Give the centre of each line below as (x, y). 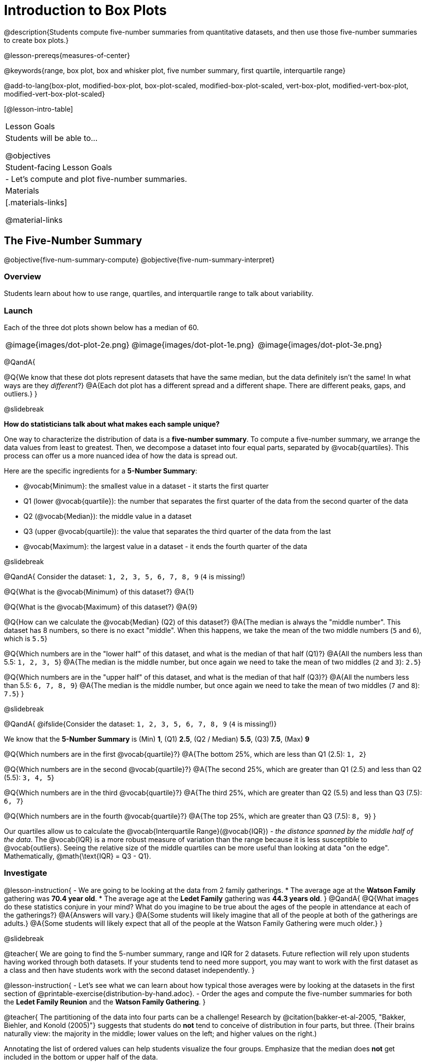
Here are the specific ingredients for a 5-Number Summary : (101, 471)
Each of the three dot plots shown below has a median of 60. (102, 328)
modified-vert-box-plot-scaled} (55, 94)
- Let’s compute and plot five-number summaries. (96, 179)
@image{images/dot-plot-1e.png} (193, 345)
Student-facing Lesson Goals (59, 167)
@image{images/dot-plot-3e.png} (320, 345)
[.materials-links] (36, 202)
